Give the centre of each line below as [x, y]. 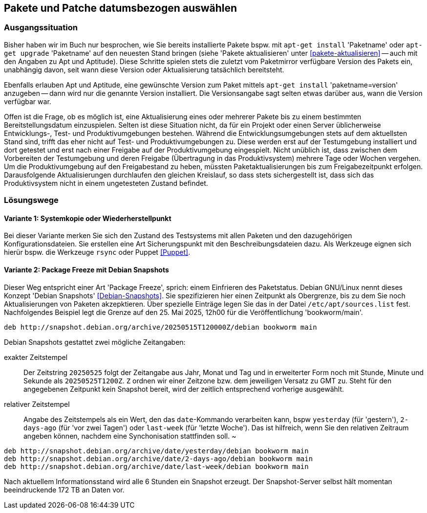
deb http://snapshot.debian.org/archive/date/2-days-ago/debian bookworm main [159, 458]
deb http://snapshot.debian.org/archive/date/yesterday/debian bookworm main [156, 451]
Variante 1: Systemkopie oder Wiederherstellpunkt [88, 218]
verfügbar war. [28, 101]
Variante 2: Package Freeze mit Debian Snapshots [86, 270]
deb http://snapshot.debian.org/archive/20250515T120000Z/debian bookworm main [160, 327]
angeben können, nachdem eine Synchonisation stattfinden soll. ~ [130, 436]
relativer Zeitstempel [37, 404]
